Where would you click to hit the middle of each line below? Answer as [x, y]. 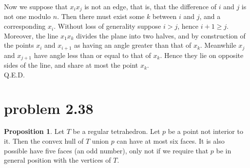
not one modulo [28, 16]
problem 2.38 [49, 108]
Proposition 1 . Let [34, 131]
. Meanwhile [218, 45]
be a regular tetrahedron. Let [116, 131]
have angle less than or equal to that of [92, 55]
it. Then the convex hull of [44, 141]
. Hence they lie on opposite [202, 55]
